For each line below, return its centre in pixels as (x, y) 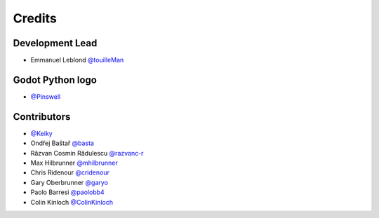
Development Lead (55, 43)
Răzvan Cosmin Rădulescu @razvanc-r (87, 153)
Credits (35, 18)
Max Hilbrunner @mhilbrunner (74, 163)
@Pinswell (46, 96)
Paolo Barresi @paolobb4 (67, 192)
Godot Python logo (55, 80)
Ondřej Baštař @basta (62, 143)
